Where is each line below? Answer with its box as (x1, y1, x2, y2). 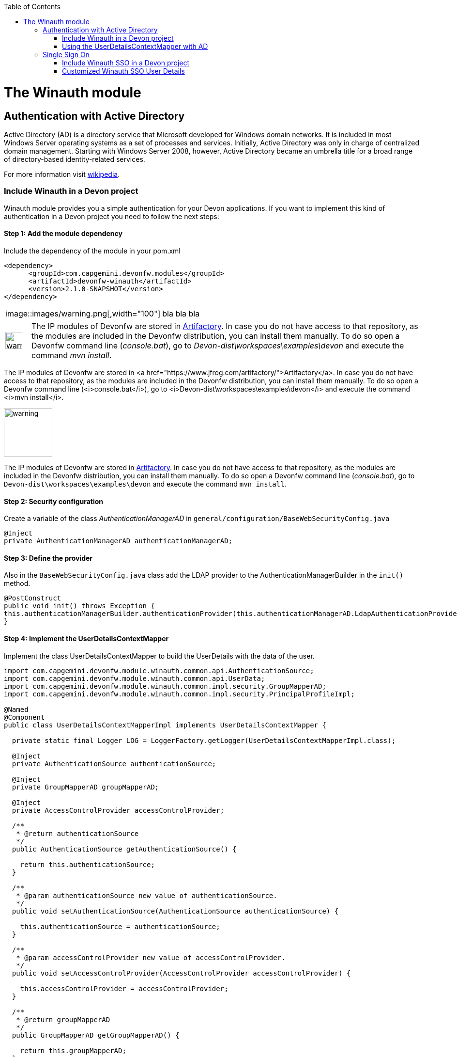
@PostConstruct (4, 594, 61, 602)
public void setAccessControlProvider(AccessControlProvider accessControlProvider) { (12, 969, 351, 977)
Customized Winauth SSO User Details (62, 67, 185, 75)
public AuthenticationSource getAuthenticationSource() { (12, 845, 237, 853)
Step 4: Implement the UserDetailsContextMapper (4, 634, 169, 643)
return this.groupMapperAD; (20, 1046, 126, 1055)
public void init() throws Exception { (4, 602, 155, 610)
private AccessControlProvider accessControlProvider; (12, 806, 225, 814)
